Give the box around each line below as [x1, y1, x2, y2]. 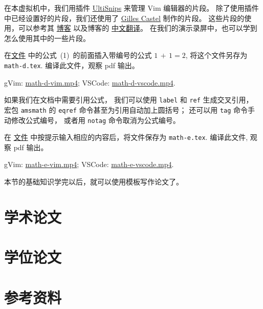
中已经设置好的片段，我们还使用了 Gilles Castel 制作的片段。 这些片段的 [4, 12, 245, 23]
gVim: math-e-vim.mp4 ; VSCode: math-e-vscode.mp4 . [4, 159, 174, 170]
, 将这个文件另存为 [185, 50, 248, 60]
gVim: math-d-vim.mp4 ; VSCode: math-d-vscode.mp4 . [4, 77, 176, 88]
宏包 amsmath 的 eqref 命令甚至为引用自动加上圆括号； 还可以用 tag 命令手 [4, 104, 255, 115]
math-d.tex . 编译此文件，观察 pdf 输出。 [4, 59, 139, 70]
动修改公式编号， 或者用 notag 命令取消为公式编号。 [4, 114, 180, 125]
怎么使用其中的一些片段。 [4, 32, 90, 43]
